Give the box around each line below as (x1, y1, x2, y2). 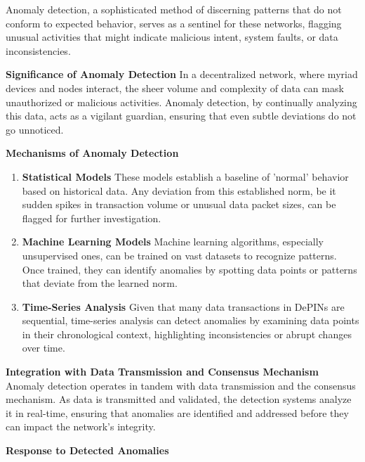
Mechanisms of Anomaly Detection (6, 146, 179, 160)
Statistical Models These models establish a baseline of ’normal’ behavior (22, 169, 349, 184)
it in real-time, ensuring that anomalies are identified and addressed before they (6, 405, 349, 420)
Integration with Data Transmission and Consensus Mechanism (6, 364, 319, 379)
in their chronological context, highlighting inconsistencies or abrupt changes (22, 326, 352, 341)
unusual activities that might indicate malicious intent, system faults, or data (6, 30, 338, 44)
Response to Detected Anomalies (6, 443, 169, 458)
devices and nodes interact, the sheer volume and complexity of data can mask (6, 80, 344, 95)
